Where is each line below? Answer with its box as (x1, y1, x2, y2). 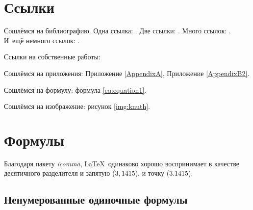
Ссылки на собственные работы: (4, 52, 101, 62)
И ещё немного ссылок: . (4, 35, 80, 45)
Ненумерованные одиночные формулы (4, 192, 188, 207)
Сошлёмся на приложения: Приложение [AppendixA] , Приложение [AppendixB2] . (4, 68, 250, 78)
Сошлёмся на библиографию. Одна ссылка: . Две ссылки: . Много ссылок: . (4, 26, 231, 36)
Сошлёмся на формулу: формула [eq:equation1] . (4, 84, 147, 95)
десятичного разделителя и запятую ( (4, 168, 115, 178)
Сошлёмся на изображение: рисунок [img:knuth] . (4, 101, 151, 111)
